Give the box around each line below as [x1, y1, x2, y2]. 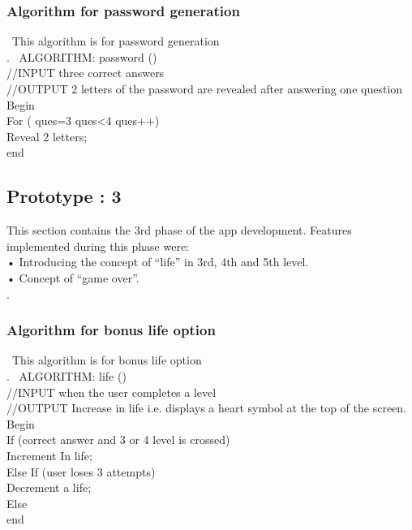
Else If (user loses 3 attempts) [6, 463, 156, 480]
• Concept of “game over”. [6, 269, 139, 286]
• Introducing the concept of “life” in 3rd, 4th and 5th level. [6, 253, 309, 270]
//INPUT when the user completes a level [6, 383, 217, 400]
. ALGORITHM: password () [6, 48, 157, 65]
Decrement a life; [6, 479, 92, 496]
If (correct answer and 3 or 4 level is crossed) [6, 431, 230, 448]
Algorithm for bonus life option [6, 320, 216, 340]
